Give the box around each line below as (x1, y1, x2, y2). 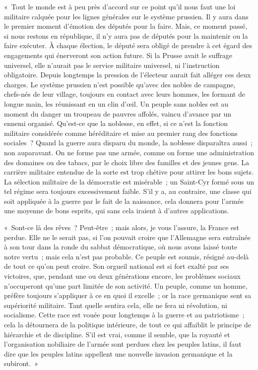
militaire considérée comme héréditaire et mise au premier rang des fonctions (4, 127, 238, 138)
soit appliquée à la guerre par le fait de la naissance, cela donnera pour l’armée (4, 195, 244, 206)
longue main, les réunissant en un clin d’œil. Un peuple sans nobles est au (4, 98, 229, 109)
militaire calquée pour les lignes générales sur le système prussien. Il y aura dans (4, 11, 249, 21)
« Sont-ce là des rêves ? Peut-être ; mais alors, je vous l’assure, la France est (4, 222, 240, 233)
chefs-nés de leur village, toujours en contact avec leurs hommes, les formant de (4, 89, 245, 99)
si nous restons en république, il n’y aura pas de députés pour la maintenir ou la (4, 30, 248, 41)
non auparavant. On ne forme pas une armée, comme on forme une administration (4, 147, 254, 157)
